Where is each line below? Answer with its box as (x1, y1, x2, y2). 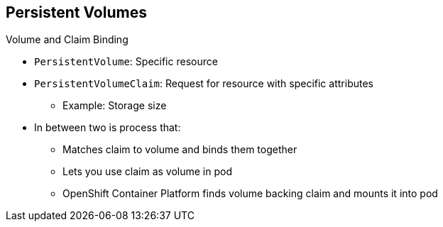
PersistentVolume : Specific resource (34, 55, 218, 68)
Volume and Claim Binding (6, 33, 128, 46)
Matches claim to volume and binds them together (62, 143, 297, 156)
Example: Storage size (62, 99, 167, 112)
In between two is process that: (34, 121, 181, 134)
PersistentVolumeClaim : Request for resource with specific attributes (34, 77, 373, 90)
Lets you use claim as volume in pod (62, 165, 233, 178)
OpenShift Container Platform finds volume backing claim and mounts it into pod (62, 187, 438, 200)
